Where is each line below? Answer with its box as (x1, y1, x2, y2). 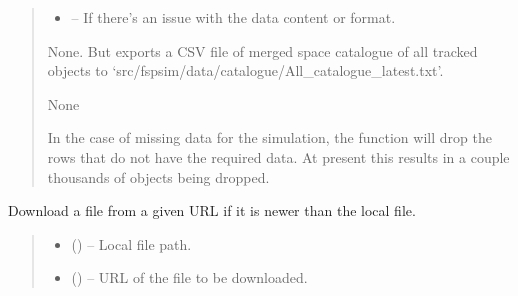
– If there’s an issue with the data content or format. (71, 7, 396, 27)
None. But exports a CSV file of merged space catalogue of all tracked (47, 40, 478, 61)
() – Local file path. (71, 233, 192, 254)
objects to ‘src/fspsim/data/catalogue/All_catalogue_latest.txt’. (47, 60, 444, 81)
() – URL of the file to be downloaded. (71, 267, 308, 288)
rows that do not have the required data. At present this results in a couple (47, 146, 510, 167)
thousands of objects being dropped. (47, 166, 270, 187)
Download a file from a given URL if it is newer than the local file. (8, 200, 416, 221)
